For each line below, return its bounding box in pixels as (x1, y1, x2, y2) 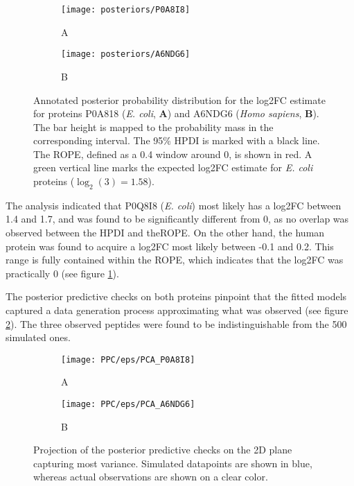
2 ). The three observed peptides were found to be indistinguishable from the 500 (6, 316, 347, 331)
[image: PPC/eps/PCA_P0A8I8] (61, 354, 195, 365)
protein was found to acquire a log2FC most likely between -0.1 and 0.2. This (6, 238, 334, 253)
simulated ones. (6, 330, 71, 345)
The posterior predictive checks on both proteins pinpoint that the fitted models (6, 289, 347, 304)
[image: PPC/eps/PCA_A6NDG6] (61, 399, 195, 410)
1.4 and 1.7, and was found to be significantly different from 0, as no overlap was (6, 211, 349, 226)
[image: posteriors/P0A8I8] (61, 5, 191, 15)
